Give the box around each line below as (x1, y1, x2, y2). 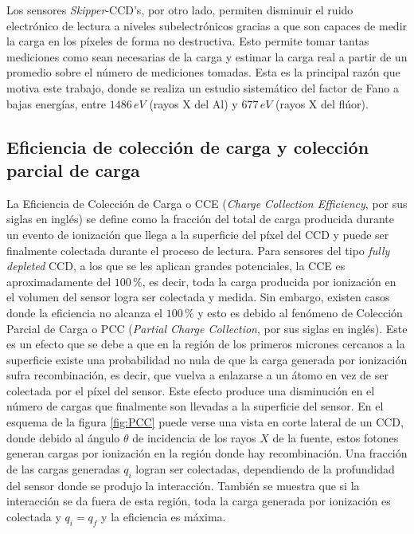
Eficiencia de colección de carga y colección (6, 134, 369, 159)
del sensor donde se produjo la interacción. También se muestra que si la (6, 477, 360, 493)
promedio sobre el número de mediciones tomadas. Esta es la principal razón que (6, 64, 400, 80)
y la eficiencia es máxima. (101, 508, 226, 524)
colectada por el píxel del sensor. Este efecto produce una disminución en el (6, 382, 375, 399)
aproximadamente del (6, 273, 111, 289)
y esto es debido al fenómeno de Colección (197, 304, 403, 320)
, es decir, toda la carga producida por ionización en (142, 273, 396, 289)
